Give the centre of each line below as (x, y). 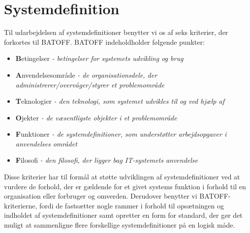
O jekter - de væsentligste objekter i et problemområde (96, 117)
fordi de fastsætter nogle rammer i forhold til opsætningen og (132, 205)
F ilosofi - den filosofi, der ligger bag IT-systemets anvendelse (107, 160)
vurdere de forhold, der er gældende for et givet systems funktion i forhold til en (125, 186)
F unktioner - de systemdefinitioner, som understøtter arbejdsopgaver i (121, 134)
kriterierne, (21, 205)
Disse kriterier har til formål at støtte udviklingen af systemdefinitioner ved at (122, 177)
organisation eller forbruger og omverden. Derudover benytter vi (101, 196)
